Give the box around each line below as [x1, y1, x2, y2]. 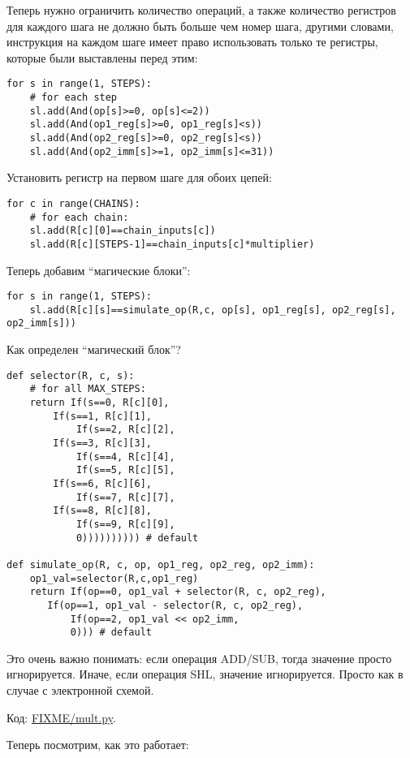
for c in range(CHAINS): [6, 197, 140, 209]
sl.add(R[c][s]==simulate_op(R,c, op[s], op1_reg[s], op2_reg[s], [29, 304, 396, 316]
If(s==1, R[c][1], [53, 410, 152, 422]
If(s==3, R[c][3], [53, 437, 152, 449]
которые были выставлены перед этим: [6, 49, 198, 66]
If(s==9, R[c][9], [76, 518, 175, 530]
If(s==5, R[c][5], [76, 464, 175, 476]
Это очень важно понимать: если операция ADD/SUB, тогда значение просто [6, 649, 392, 666]
